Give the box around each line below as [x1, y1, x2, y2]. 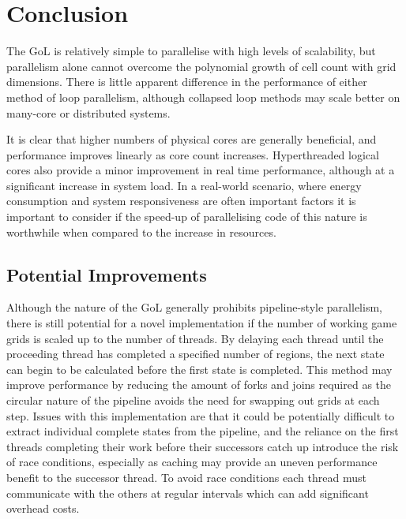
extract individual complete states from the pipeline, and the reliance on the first [6, 423, 399, 439]
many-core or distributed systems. [6, 104, 171, 121]
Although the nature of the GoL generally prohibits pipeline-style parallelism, [6, 299, 382, 316]
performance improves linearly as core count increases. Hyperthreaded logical [6, 146, 379, 162]
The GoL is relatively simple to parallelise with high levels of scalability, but [6, 43, 376, 59]
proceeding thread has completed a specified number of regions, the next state [6, 345, 385, 362]
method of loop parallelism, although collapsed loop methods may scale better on [6, 88, 400, 105]
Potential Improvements [6, 262, 207, 286]
